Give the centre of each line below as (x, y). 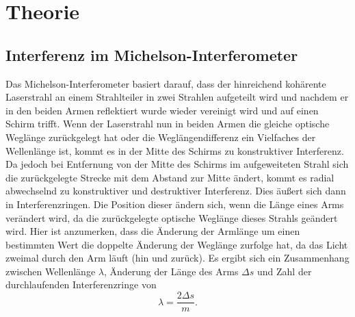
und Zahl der (285, 271)
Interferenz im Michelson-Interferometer (152, 54)
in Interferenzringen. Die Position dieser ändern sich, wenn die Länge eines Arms (175, 204)
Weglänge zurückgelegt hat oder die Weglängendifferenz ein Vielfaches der (161, 137)
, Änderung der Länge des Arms (171, 271)
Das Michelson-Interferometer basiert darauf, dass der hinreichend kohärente (166, 83)
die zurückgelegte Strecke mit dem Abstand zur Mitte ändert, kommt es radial (170, 177)
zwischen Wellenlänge (51, 271)
